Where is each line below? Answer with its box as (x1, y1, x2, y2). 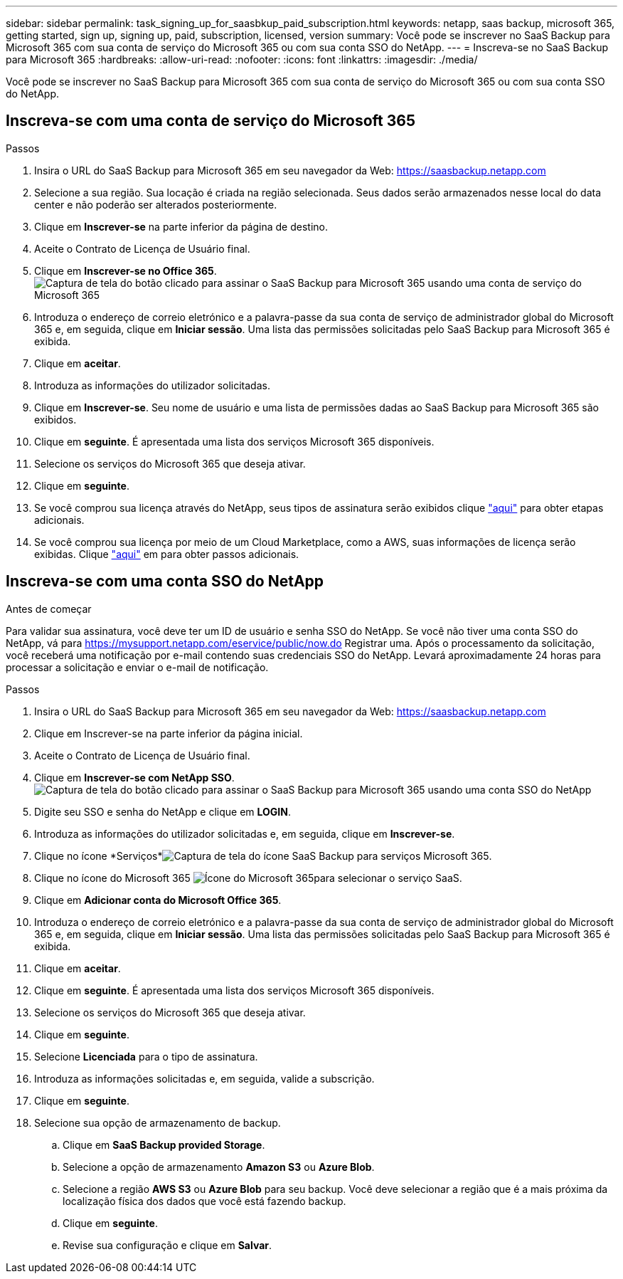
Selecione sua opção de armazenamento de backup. (34, 1116, 281, 1129)
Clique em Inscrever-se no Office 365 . (34, 264, 217, 277)
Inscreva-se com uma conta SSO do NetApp (6, 572, 324, 591)
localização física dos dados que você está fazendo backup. (63, 1194, 346, 1207)
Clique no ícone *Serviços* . (34, 849, 492, 862)
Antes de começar (6, 602, 92, 615)
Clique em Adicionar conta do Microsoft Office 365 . (34, 893, 282, 906)
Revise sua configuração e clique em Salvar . (63, 1238, 272, 1251)
